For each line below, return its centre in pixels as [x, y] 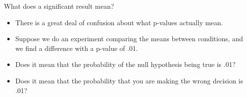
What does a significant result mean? [59, 6]
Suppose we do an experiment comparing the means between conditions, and [129, 39]
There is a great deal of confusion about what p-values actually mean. [119, 22]
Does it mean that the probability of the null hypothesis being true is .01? [125, 64]
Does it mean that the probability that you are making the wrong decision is [129, 80]
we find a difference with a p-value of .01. [77, 48]
